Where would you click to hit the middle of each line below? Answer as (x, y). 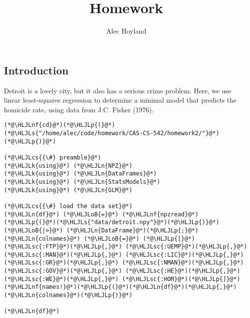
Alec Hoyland (126, 31)
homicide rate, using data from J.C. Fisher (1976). (79, 109)
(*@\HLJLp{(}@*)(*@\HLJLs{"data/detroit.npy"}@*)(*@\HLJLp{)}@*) (112, 222)
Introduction (36, 70)
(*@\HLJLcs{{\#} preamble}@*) (53, 157)
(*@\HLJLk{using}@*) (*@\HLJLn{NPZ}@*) (68, 166)
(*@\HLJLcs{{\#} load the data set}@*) (68, 206)
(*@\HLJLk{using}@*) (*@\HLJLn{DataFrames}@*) (80, 174)
